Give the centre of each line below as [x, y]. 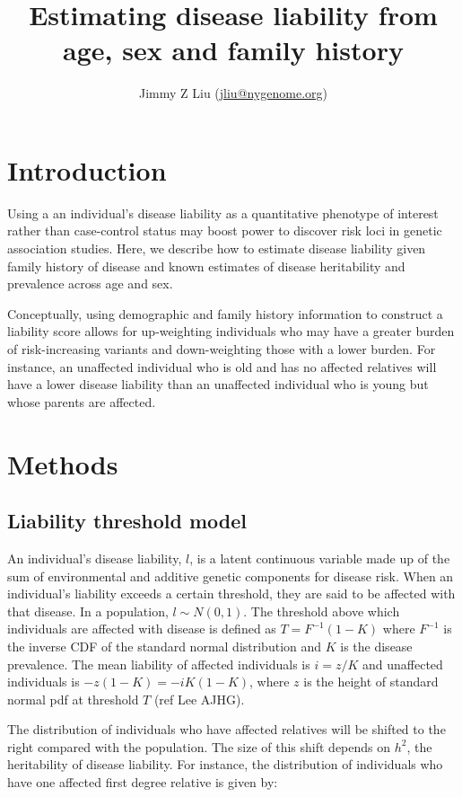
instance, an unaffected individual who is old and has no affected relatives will [222, 366]
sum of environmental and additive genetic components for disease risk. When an [231, 576]
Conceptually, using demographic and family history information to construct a [225, 313]
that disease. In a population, [88, 611]
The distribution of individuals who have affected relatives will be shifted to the [227, 729]
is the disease [376, 646]
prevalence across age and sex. [90, 283]
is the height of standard [371, 682]
